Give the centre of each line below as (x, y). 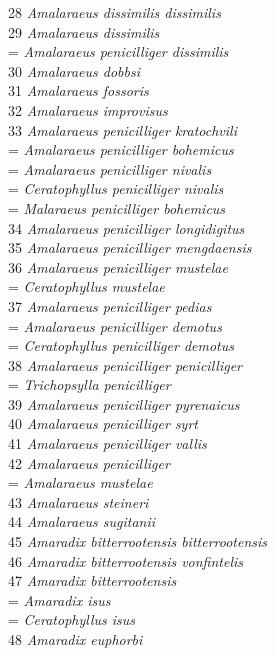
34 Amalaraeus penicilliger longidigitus (126, 227)
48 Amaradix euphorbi (75, 639)
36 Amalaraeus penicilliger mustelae (118, 266)
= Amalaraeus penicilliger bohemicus (121, 149)
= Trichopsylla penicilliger (89, 384)
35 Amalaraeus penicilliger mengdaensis (130, 247)
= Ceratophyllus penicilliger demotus (121, 345)
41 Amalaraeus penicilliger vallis (107, 443)
